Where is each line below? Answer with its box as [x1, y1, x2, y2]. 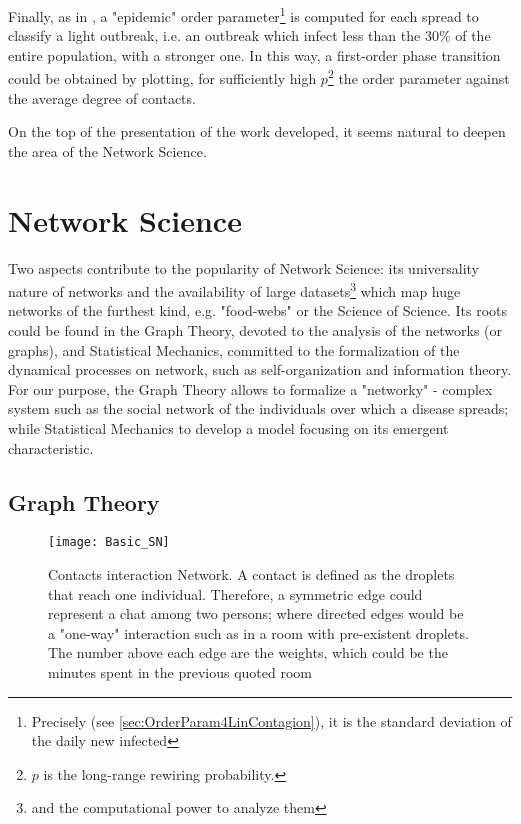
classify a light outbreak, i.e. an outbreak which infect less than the [8, 25, 421, 46]
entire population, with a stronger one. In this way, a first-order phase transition [8, 44, 501, 65]
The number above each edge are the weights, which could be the [48, 642, 448, 663]
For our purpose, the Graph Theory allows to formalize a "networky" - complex [8, 378, 493, 399]
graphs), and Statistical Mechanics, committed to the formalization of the [8, 339, 460, 360]
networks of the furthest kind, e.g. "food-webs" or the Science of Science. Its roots [8, 300, 508, 321]
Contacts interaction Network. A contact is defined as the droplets [48, 564, 455, 585]
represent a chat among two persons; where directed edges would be [48, 603, 464, 624]
